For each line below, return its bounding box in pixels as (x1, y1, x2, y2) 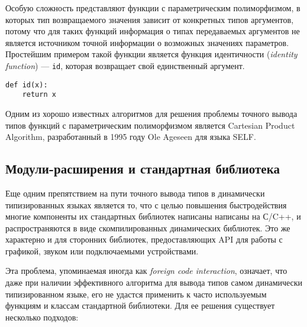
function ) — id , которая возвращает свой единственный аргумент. (5, 59, 245, 71)
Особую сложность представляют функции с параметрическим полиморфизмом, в (5, 2, 300, 14)
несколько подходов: (5, 310, 79, 323)
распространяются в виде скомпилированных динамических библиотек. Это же (5, 221, 290, 234)
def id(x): (5, 80, 48, 89)
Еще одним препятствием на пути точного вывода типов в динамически (5, 187, 265, 199)
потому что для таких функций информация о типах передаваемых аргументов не (5, 25, 300, 37)
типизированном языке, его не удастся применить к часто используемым (5, 287, 267, 300)
